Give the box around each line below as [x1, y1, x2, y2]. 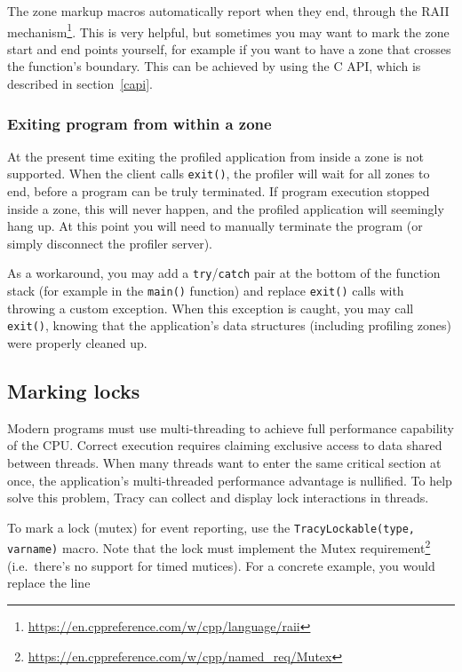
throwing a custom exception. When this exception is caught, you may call [7, 298, 414, 317]
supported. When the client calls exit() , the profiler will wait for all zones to [7, 164, 430, 183]
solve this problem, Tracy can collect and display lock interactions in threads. [7, 488, 429, 507]
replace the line [7, 573, 91, 592]
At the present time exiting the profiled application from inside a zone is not [7, 146, 424, 165]
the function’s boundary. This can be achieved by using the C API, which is [7, 57, 421, 75]
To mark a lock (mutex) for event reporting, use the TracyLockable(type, [7, 518, 416, 536]
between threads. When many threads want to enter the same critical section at [7, 454, 442, 472]
